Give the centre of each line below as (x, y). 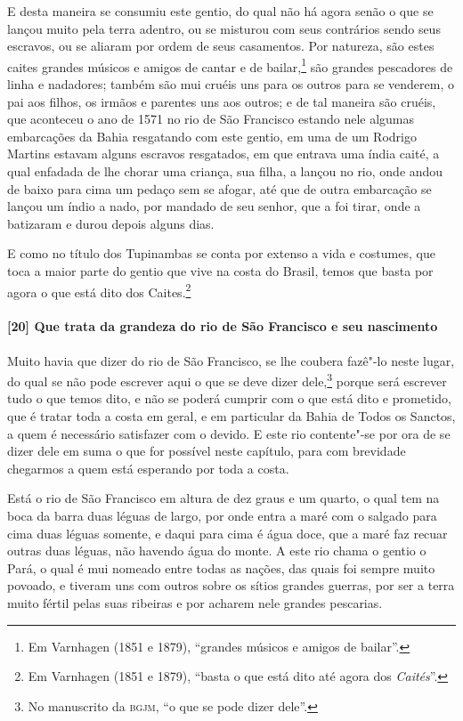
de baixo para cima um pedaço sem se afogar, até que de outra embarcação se (219, 188)
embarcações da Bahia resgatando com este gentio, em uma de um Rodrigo (212, 136)
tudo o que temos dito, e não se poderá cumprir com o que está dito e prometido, (229, 398)
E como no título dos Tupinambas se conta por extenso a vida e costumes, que (221, 253)
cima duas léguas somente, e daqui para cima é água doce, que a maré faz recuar (227, 533)
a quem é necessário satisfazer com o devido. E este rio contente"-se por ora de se (229, 433)
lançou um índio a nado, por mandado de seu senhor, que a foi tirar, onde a (214, 206)
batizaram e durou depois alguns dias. (111, 223)
